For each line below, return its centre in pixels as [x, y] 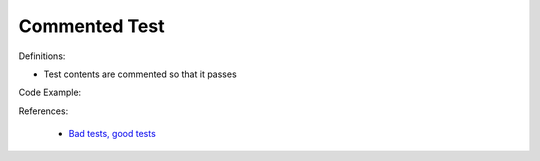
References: [43, 111]
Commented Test [91, 26]
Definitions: [42, 56]
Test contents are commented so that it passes [140, 74]
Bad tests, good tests [112, 134]
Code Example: [50, 92]
